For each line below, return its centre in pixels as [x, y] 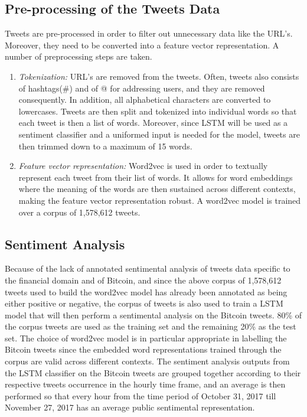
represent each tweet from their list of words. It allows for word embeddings [156, 177]
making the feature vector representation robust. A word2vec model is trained [160, 200]
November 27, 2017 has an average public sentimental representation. [130, 407]
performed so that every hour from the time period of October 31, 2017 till [141, 395]
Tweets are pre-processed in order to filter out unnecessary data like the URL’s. [149, 33]
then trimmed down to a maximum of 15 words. [105, 146]
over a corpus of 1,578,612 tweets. [79, 212]
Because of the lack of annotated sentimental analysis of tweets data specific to [148, 268]
